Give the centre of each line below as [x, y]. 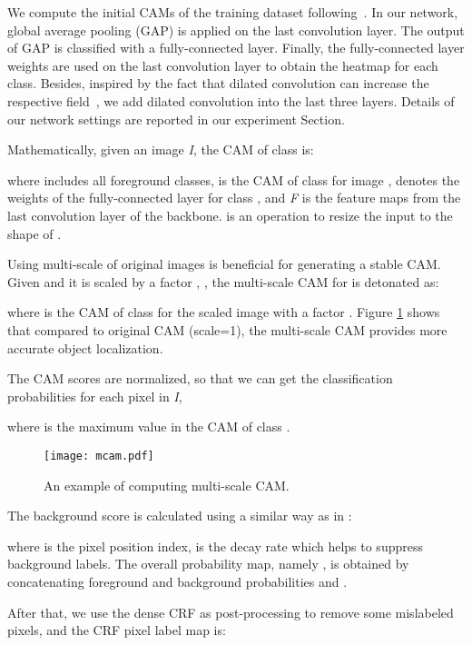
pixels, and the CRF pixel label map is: [117, 630]
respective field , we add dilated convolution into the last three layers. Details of [231, 100]
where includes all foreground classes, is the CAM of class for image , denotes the [234, 179]
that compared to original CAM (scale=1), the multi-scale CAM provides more [227, 329]
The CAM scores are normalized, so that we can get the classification [200, 378]
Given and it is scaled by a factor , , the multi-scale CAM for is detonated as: [223, 281]
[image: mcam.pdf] [99, 456]
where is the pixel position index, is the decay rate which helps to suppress [215, 546]
